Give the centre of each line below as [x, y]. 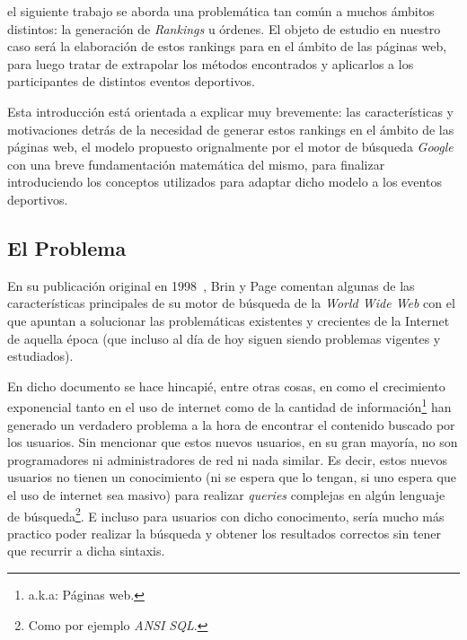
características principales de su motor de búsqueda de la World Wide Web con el [231, 303]
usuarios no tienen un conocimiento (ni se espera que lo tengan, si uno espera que [232, 477]
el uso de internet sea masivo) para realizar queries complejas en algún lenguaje [226, 494]
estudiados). [40, 356]
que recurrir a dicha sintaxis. [86, 551]
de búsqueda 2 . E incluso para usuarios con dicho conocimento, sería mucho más [226, 514]
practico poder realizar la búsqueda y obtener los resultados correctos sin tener [225, 533]
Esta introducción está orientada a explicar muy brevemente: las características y [230, 111]
